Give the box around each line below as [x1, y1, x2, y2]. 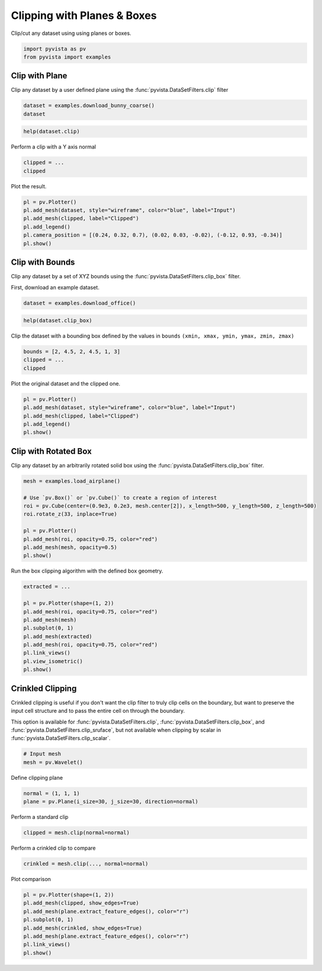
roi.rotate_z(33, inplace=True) [23, 511, 118, 517]
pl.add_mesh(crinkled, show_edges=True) [23, 924, 142, 931]
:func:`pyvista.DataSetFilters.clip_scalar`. [11, 735, 111, 742]
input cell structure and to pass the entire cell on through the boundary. [11, 708, 185, 715]
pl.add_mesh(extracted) [23, 633, 93, 639]
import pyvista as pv [23, 45, 86, 52]
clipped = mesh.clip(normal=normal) [23, 829, 130, 836]
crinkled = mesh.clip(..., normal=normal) [23, 860, 149, 867]
